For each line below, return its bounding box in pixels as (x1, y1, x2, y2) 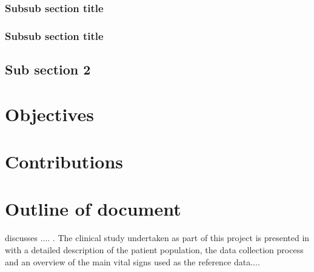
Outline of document (5, 196, 181, 221)
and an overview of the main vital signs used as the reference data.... (5, 255, 260, 268)
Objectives (5, 101, 94, 126)
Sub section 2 (5, 60, 91, 79)
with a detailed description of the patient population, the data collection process (5, 243, 304, 256)
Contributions (5, 149, 124, 174)
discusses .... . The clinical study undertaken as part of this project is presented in (5, 231, 310, 244)
